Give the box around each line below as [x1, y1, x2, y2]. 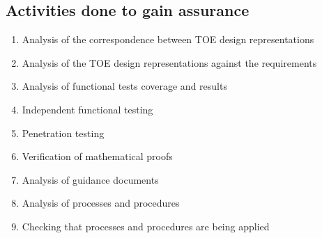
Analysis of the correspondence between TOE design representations [22, 32, 314, 47]
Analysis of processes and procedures [22, 196, 180, 210]
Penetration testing [22, 125, 105, 140]
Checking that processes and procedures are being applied [22, 219, 270, 233]
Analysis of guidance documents [22, 172, 159, 187]
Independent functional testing [22, 102, 153, 116]
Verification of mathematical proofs [22, 149, 173, 164]
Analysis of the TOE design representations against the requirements [22, 55, 317, 70]
